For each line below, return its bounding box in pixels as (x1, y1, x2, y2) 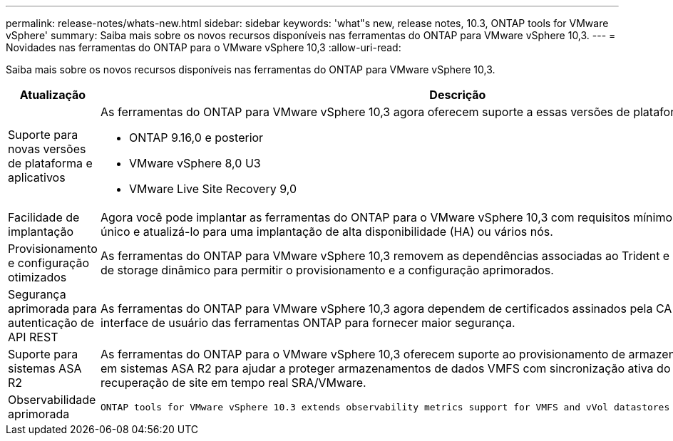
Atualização (19, 88, 86, 102)
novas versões (8, 142, 86, 156)
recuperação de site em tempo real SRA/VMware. (100, 375, 366, 390)
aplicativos (8, 170, 66, 185)
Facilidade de (8, 210, 80, 224)
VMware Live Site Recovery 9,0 (128, 182, 297, 196)
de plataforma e (8, 156, 93, 170)
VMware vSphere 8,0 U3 (128, 156, 261, 170)
